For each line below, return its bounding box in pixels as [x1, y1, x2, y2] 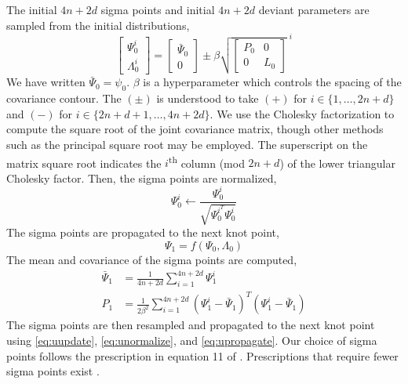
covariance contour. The [6, 90, 122, 107]
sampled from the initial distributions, [6, 16, 190, 33]
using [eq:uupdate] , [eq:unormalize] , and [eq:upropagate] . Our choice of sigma [6, 331, 377, 348]
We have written [6, 74, 86, 90]
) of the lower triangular [279, 154, 395, 171]
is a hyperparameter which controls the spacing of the [143, 74, 402, 90]
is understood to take [156, 90, 259, 107]
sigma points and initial [100, 2, 215, 17]
